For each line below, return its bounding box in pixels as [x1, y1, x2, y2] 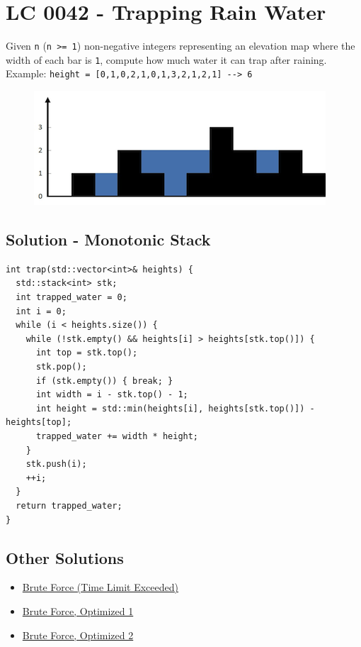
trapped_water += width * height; [35, 431, 199, 442]
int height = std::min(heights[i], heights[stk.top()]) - [35, 403, 315, 414]
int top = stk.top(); [35, 348, 138, 358]
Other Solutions [6, 546, 124, 568]
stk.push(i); [25, 459, 87, 470]
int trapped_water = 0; [16, 292, 127, 303]
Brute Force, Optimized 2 [22, 627, 134, 642]
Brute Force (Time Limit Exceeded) [22, 580, 178, 595]
